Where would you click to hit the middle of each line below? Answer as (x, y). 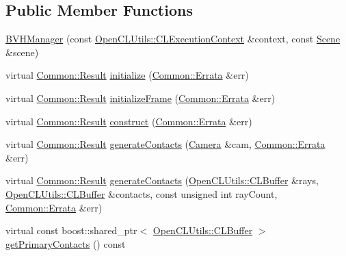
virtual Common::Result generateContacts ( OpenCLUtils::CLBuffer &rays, (162, 180)
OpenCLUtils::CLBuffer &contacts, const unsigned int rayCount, (142, 193)
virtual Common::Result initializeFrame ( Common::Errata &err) (141, 98)
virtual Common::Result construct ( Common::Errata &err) (129, 121)
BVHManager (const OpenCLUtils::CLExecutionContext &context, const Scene (173, 39)
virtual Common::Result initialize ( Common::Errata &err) (127, 75)
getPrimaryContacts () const (66, 243)
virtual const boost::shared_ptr (71, 230)
